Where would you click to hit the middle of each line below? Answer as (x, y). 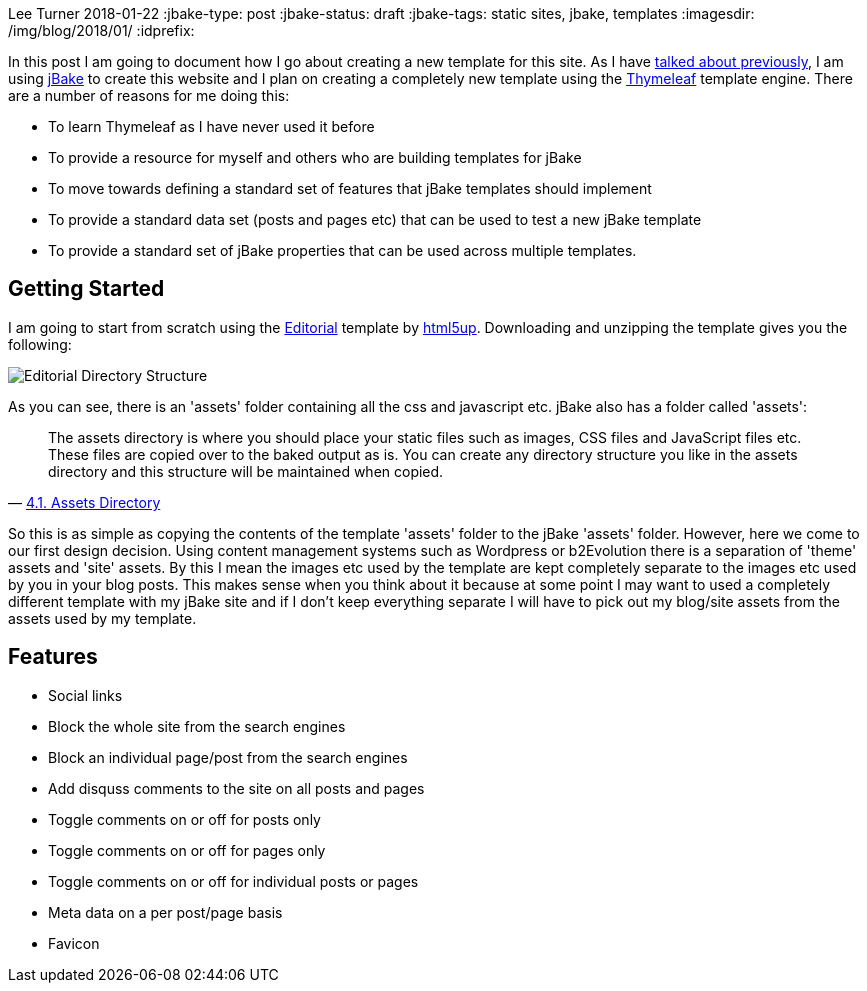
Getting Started (86, 289)
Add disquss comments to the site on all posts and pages (236, 788)
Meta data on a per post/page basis (165, 912)
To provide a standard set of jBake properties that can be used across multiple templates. (342, 250)
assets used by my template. (102, 618)
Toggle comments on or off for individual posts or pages (233, 881)
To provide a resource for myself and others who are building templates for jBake (315, 157)
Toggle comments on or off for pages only (187, 850)
